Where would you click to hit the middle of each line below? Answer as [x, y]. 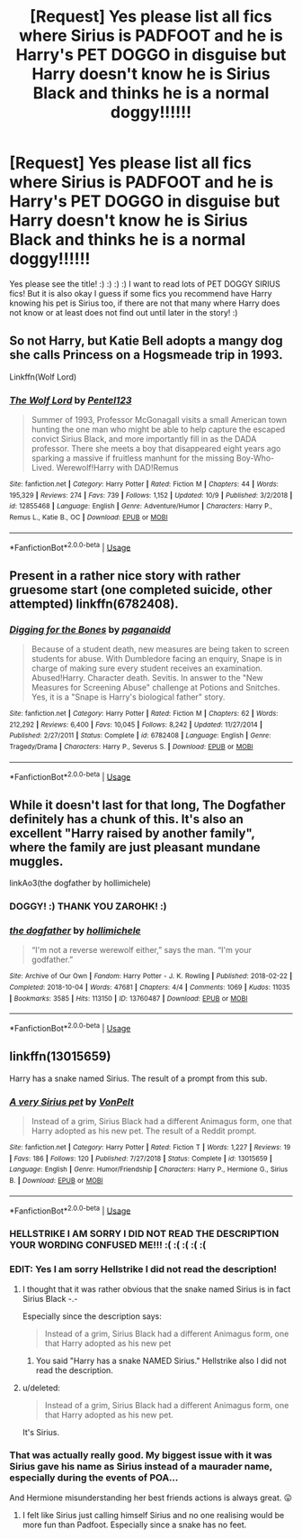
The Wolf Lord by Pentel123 [71, 400]
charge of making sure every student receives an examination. [147, 668]
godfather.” [52, 960]
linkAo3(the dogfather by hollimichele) [80, 883]
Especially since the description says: [92, 1316]
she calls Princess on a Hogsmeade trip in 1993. [146, 355]
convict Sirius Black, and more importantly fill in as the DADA [144, 439]
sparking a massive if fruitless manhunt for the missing [133, 458]
